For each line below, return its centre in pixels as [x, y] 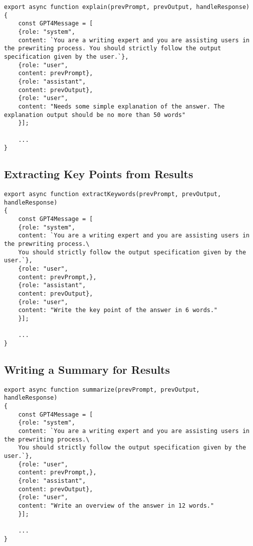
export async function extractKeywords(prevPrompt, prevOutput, [113, 194]
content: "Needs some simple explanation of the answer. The [121, 106]
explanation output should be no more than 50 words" [95, 115]
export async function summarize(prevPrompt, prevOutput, [102, 389]
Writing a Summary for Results [87, 369]
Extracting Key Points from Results [99, 174]
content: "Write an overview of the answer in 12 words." [116, 505]
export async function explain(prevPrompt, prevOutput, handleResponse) [127, 7]
